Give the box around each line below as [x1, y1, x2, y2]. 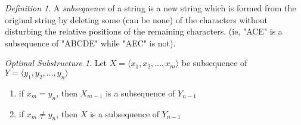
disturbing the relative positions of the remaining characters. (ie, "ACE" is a [5, 25, 283, 37]
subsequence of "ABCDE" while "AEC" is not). [5, 36, 176, 49]
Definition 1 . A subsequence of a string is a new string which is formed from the [5, 2, 296, 14]
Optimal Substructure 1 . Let [5, 57, 107, 69]
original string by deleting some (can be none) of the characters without [5, 13, 268, 26]
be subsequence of [181, 57, 247, 69]
